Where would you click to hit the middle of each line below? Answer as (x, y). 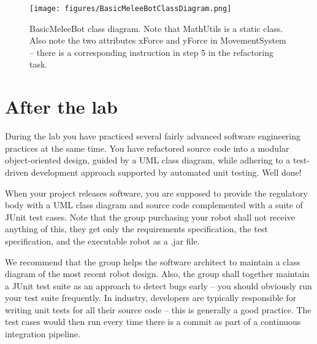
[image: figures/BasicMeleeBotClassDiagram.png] (131, 9)
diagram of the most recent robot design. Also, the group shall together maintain (157, 274)
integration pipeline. (43, 334)
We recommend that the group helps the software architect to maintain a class (153, 261)
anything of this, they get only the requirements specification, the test (136, 229)
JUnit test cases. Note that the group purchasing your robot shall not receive (150, 217)
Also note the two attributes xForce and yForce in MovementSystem (158, 40)
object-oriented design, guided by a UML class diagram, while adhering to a (148, 160)
